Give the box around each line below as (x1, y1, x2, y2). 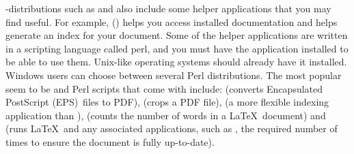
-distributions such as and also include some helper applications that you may (5, 1, 331, 15)
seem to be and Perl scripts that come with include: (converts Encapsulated (5, 81, 323, 95)
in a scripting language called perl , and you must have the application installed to (5, 41, 349, 55)
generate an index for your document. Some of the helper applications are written (5, 28, 348, 42)
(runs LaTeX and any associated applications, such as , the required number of (5, 121, 338, 136)
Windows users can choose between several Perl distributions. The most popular (5, 67, 342, 82)
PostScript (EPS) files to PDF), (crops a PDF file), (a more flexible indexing (5, 95, 329, 109)
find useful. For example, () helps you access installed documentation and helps (5, 14, 338, 29)
